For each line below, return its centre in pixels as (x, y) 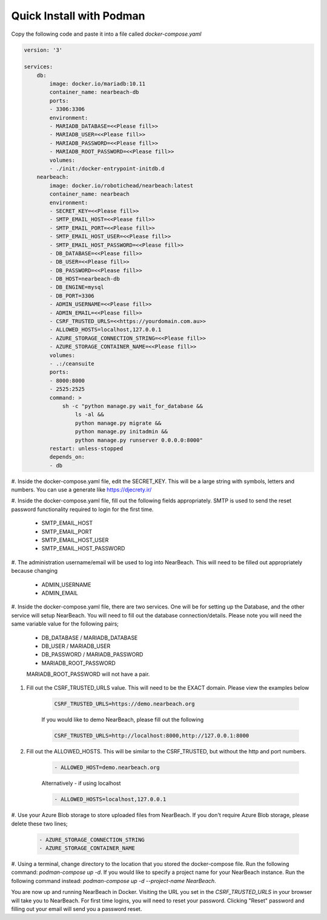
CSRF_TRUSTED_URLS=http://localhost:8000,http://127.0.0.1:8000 (152, 736)
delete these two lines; (39, 824)
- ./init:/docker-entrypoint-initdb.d (107, 169)
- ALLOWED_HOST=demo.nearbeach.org (107, 768)
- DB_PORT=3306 (72, 296)
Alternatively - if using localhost (81, 783)
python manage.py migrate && (118, 423)
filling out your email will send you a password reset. (77, 909)
